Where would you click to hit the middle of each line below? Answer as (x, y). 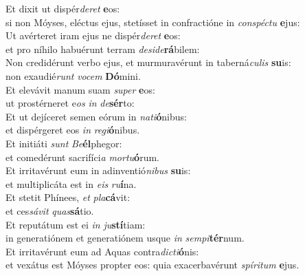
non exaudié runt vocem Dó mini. (73, 75)
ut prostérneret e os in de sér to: (70, 103)
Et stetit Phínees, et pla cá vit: (68, 197)
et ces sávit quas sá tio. (50, 210)
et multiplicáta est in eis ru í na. (71, 183)
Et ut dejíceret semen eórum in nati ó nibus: (96, 116)
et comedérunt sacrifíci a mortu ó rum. (82, 157)
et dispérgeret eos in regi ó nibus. (73, 130)
